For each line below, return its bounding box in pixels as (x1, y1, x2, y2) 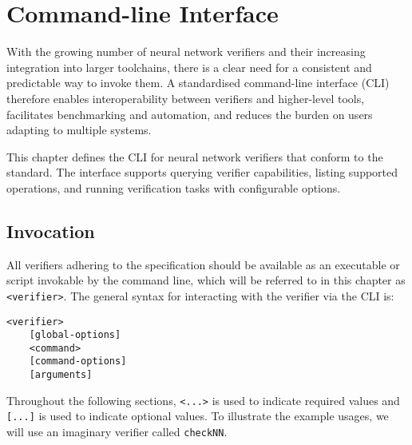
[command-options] (29, 356, 127, 368)
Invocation (6, 218, 95, 243)
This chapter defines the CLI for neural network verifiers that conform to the (6, 148, 383, 165)
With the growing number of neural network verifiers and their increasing (6, 43, 366, 60)
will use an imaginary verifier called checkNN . (6, 423, 228, 440)
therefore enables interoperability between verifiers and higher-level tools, (6, 89, 365, 106)
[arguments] (29, 369, 93, 381)
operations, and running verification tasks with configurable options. (6, 179, 341, 196)
